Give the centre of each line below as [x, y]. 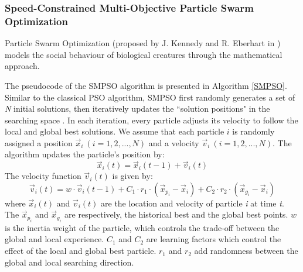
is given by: [132, 176]
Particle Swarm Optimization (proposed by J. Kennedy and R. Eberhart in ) [143, 43]
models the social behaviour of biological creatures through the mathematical [144, 54]
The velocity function [43, 176]
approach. [22, 66]
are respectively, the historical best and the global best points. [176, 214]
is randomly [253, 131]
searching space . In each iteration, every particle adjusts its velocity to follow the [151, 120]
